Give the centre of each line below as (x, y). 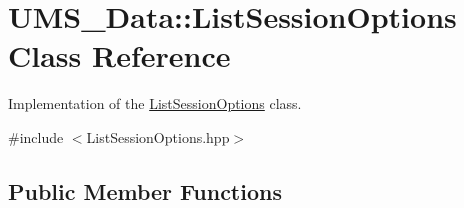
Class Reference (119, 55)
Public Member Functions (145, 190)
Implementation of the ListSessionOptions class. (155, 103)
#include (36, 136)
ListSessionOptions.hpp (158, 136)
